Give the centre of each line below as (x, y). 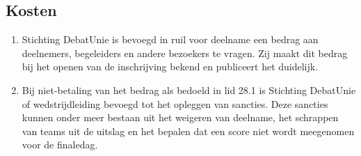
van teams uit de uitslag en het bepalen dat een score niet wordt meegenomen (188, 131)
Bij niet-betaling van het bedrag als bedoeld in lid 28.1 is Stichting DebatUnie (189, 89)
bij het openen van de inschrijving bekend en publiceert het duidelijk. (170, 67)
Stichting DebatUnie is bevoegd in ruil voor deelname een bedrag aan (170, 39)
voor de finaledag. (60, 145)
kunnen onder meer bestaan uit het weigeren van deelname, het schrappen (180, 117)
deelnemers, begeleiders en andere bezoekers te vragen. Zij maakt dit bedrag (185, 53)
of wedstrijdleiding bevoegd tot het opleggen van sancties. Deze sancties (175, 103)
